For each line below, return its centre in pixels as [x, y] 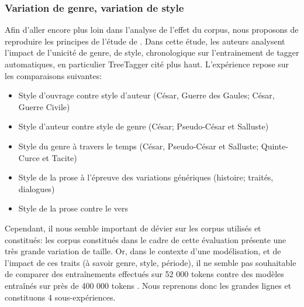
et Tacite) [60, 157]
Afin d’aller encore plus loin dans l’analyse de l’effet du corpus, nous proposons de [152, 30]
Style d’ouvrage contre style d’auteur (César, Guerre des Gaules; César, [146, 95]
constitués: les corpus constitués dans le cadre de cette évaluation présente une [146, 239]
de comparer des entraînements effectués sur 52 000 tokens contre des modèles [144, 274]
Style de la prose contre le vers [73, 208]
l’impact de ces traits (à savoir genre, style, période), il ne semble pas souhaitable [151, 262]
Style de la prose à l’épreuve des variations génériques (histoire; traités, [146, 177]
